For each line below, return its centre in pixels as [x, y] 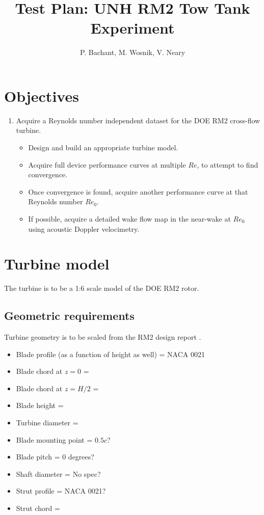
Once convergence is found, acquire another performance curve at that [138, 191]
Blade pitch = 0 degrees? [55, 457]
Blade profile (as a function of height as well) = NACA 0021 [110, 354]
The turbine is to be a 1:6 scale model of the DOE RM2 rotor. [102, 288]
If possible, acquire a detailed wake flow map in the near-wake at [129, 219]
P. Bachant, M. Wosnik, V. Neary [133, 52]
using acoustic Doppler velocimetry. [84, 228]
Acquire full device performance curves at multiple [107, 164]
